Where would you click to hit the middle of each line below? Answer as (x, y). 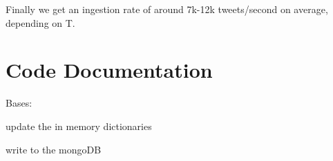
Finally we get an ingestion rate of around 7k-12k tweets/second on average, (167, 9)
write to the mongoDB (54, 149)
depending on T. (40, 22)
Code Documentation (109, 70)
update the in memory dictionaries (79, 126)
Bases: (19, 103)
